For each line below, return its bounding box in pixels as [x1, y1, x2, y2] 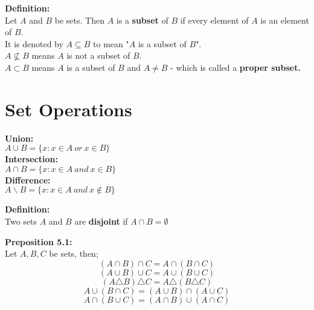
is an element [260, 13, 309, 26]
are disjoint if [74, 215, 128, 228]
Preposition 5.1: [5, 235, 72, 248]
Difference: [5, 173, 51, 186]
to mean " [93, 37, 129, 50]
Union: [5, 131, 34, 144]
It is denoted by [5, 37, 63, 50]
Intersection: [5, 153, 58, 165]
